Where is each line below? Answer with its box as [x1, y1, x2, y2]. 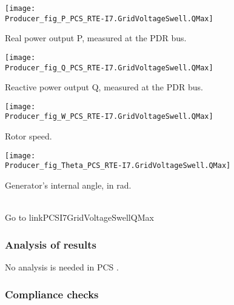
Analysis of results [5, 236, 96, 252]
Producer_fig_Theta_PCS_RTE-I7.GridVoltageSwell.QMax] [5, 161, 231, 170]
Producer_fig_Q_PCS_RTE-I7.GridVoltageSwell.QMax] [5, 63, 213, 72]
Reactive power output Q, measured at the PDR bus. [5, 81, 203, 93]
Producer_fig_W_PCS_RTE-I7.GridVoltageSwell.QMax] [5, 112, 213, 121]
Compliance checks [5, 286, 99, 301]
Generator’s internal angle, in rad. [5, 179, 132, 192]
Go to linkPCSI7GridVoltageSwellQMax [5, 211, 154, 224]
